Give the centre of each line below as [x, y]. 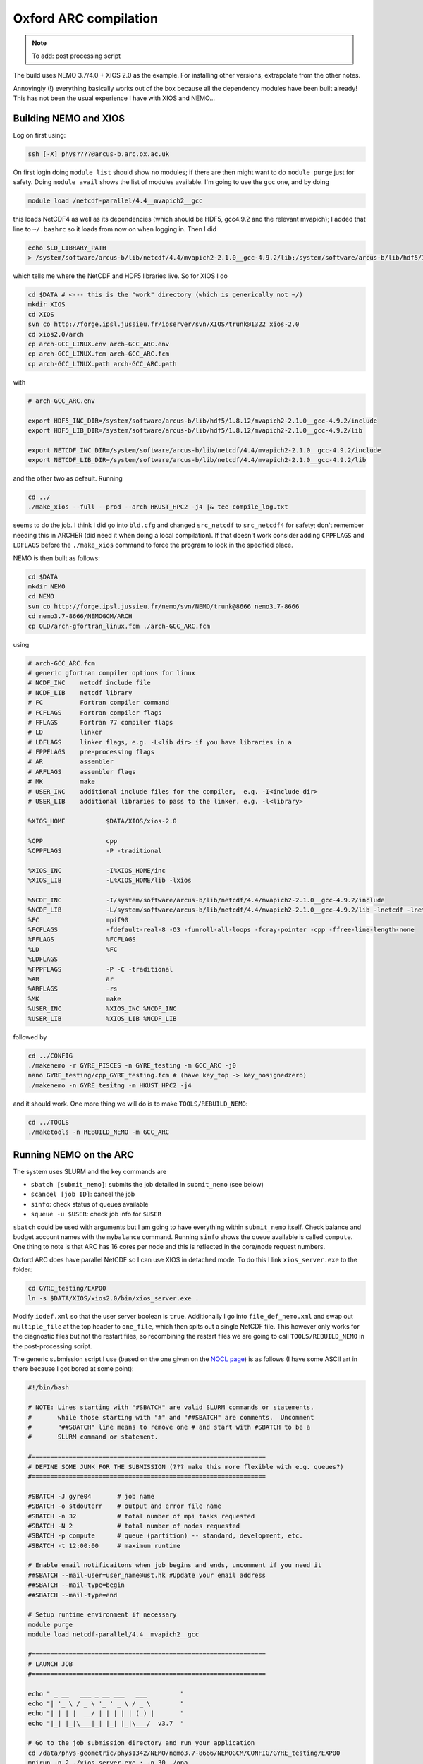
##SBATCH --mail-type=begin [76, 1585]
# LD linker [65, 732]
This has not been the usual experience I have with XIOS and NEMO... [114, 98]
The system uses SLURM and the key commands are [90, 1171]
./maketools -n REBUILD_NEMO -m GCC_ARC [98, 1132]
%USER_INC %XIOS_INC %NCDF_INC [102, 1009]
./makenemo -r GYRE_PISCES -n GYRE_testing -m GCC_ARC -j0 [132, 1065]
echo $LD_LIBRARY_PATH [67, 248]
